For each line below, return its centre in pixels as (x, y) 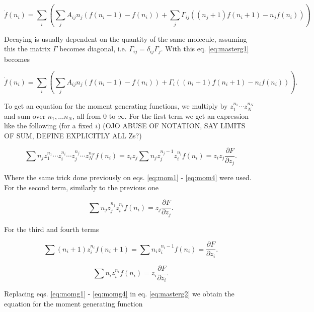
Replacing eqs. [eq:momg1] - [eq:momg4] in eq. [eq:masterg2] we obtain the (119, 294)
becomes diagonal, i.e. (93, 49)
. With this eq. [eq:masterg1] (205, 49)
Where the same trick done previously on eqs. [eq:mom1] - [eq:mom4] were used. (128, 177)
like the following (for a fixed (49, 126)
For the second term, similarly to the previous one (82, 187)
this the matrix (27, 49)
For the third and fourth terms (52, 229)
